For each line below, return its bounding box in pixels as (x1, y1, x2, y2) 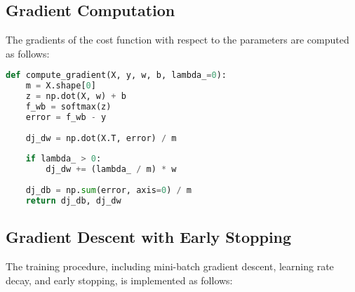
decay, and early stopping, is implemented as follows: (6, 272, 233, 287)
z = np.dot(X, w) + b (25, 91, 126, 102)
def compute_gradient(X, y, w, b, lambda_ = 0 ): (6, 70, 227, 81)
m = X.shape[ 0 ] (25, 81, 96, 91)
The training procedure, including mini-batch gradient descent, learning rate (6, 258, 334, 273)
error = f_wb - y (25, 112, 107, 122)
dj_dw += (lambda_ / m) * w (46, 164, 177, 175)
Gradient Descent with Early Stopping (6, 226, 292, 248)
